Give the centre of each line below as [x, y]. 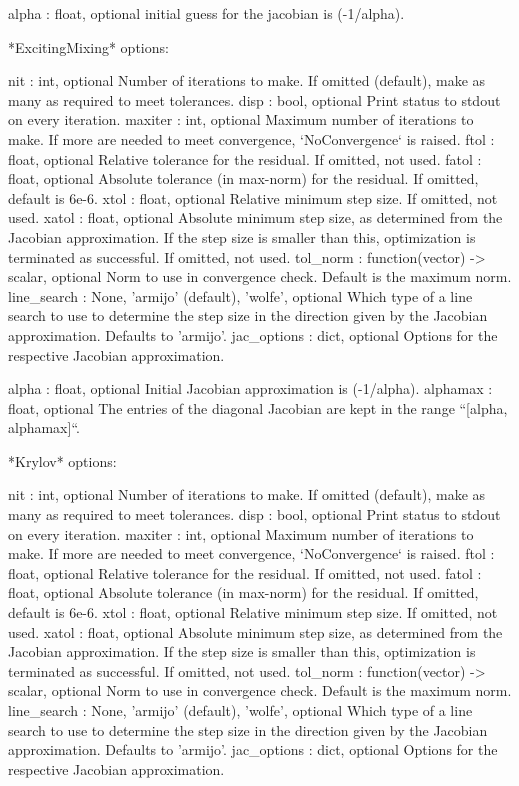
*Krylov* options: [62, 460]
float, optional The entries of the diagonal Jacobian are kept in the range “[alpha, [258, 407]
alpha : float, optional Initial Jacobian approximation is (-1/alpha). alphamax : [250, 388]
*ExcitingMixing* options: [88, 46]
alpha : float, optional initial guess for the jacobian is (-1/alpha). [206, 13]
